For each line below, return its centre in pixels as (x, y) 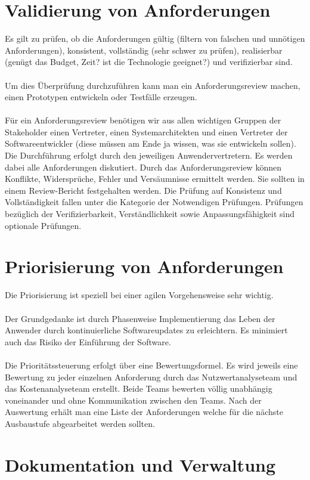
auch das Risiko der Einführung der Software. (88, 341)
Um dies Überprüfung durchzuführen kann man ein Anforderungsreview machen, (153, 85)
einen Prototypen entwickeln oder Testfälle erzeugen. (101, 97)
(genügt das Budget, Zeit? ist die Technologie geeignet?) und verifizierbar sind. (149, 62)
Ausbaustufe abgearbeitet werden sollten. (80, 423)
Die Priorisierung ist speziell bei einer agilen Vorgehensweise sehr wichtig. (139, 295)
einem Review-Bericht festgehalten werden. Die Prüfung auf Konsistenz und (143, 190)
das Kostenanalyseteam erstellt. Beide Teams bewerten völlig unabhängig (139, 388)
